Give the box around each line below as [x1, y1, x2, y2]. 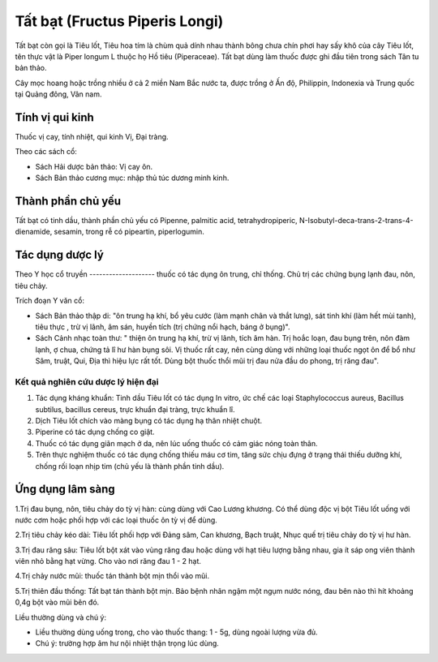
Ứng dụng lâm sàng [15, 483, 115, 496]
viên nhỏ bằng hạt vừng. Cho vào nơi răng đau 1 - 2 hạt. [15, 557, 202, 566]
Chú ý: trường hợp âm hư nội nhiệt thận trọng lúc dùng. [35, 638, 219, 648]
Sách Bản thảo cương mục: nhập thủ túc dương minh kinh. [35, 173, 230, 183]
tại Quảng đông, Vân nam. [15, 89, 102, 99]
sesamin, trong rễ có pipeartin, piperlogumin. [54, 227, 204, 237]
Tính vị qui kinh [15, 110, 95, 124]
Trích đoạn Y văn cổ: [15, 296, 85, 306]
